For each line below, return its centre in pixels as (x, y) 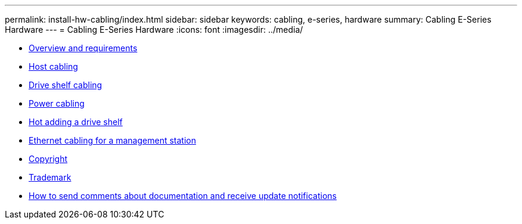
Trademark (50, 177)
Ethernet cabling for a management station (112, 140)
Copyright (48, 159)
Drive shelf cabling (66, 85)
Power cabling (57, 103)
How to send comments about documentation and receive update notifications (183, 196)
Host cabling (53, 66)
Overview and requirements (83, 48)
